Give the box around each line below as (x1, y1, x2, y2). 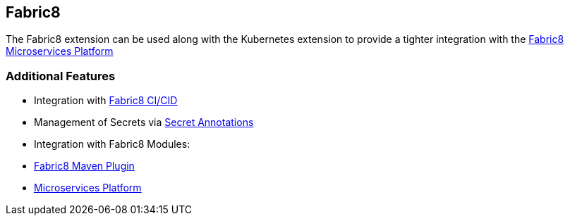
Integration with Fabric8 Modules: (34, 138, 190, 151)
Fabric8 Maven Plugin (34, 160, 135, 172)
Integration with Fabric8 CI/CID (34, 94, 178, 107)
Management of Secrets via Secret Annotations (34, 116, 254, 129)
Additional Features (6, 68, 116, 83)
